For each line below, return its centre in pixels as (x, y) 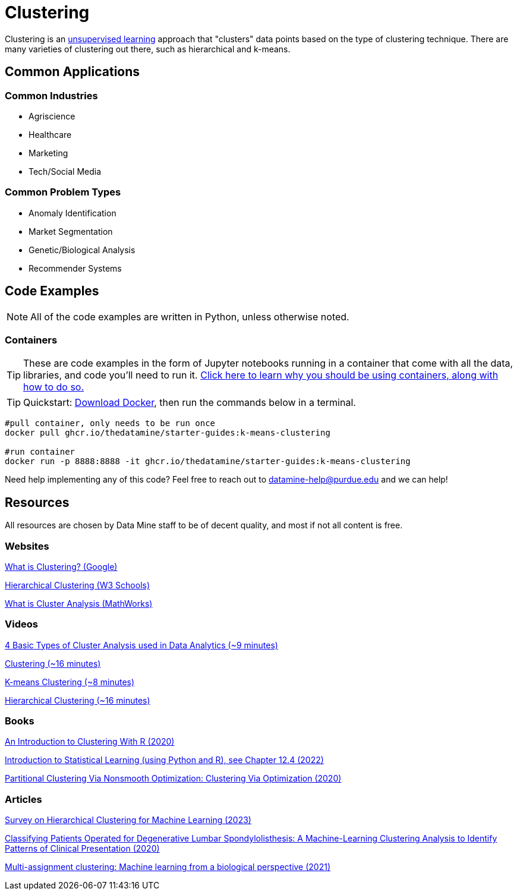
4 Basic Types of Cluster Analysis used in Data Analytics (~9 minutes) (141, 645)
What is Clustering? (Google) (61, 566)
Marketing (48, 153)
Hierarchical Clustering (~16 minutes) (78, 700)
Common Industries (51, 95)
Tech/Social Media (65, 171)
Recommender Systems (75, 268)
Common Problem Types (63, 192)
